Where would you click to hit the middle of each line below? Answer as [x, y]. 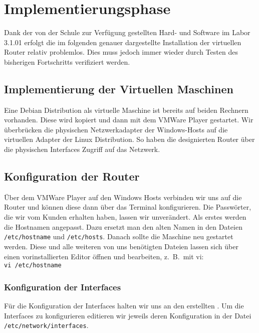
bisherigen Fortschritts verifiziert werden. [67, 61]
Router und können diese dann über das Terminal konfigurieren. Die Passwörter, [128, 207]
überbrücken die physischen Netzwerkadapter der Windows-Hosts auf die [116, 129]
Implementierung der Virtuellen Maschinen [119, 89]
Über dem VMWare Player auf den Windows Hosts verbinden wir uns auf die [123, 197]
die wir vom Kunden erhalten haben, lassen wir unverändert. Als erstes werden [125, 217]
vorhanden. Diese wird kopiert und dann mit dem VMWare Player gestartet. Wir [129, 120]
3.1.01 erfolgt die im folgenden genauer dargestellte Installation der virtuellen [123, 42]
